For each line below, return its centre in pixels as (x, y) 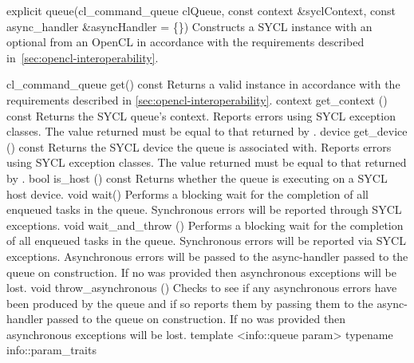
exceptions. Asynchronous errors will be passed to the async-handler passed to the (207, 256)
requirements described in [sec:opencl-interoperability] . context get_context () (197, 99)
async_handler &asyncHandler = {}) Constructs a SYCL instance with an (189, 26)
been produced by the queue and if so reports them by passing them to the (190, 303)
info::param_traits (51, 350)
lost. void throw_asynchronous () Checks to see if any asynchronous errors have (202, 288)
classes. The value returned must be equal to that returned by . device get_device (207, 131)
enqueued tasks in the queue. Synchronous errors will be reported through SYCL (204, 209)
